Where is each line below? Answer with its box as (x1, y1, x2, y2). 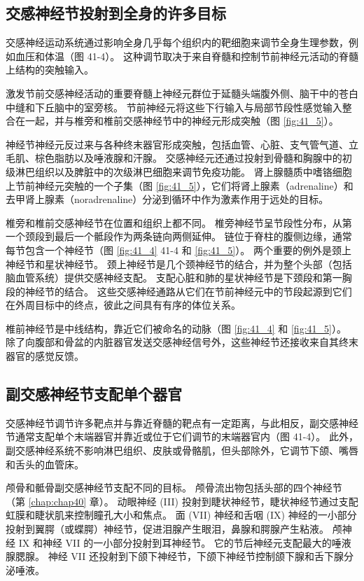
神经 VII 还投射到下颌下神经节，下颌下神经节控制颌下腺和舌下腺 (48, 549, 344, 563)
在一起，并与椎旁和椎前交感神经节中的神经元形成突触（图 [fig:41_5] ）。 (15, 113, 339, 128)
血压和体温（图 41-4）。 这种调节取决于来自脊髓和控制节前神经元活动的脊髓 (15, 48, 358, 63)
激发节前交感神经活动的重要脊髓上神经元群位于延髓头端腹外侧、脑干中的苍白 (6, 85, 358, 100)
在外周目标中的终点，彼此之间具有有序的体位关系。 (6, 297, 241, 312)
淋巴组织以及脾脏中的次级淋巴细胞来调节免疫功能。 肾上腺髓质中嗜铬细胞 (15, 164, 352, 178)
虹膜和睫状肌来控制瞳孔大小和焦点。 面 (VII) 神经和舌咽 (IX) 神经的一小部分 (6, 507, 357, 522)
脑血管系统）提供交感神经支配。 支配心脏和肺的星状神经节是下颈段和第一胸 (6, 270, 352, 285)
